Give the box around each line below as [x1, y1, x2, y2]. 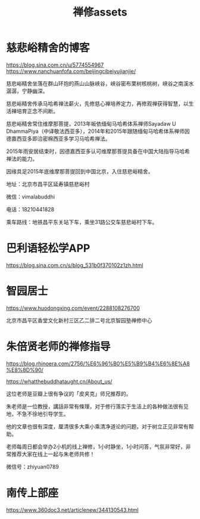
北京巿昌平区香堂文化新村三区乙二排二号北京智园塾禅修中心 [6, 316, 152, 324]
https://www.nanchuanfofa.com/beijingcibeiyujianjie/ [6, 67, 136, 74]
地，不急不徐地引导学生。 [6, 410, 69, 417]
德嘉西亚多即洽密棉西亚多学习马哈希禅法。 [6, 135, 111, 142]
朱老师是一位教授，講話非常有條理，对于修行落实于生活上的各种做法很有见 [6, 403, 189, 410]
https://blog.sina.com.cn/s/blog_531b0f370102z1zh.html [6, 262, 144, 269]
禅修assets [72, 5, 128, 19]
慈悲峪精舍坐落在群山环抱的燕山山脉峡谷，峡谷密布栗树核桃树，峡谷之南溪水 [6, 80, 194, 87]
